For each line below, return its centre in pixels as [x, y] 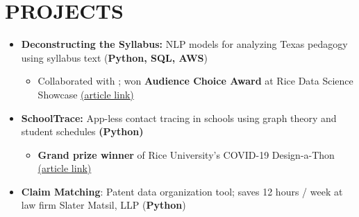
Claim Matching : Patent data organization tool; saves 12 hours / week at [182, 191]
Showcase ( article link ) [86, 94]
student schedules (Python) [82, 131]
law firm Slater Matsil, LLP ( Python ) [103, 205]
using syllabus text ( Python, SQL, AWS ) [114, 57]
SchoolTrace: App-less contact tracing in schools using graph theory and [179, 118]
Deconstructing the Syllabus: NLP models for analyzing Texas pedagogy [184, 44]
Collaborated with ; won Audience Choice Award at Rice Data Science [195, 81]
